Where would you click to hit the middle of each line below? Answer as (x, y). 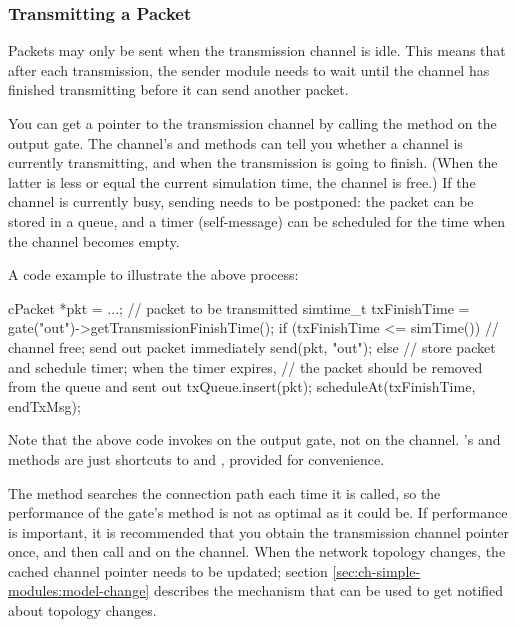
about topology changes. (82, 610)
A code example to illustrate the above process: (153, 274)
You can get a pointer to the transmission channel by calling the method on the (252, 123)
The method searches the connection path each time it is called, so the (224, 492)
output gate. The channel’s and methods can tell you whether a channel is (235, 142)
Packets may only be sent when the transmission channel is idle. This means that (257, 50)
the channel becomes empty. (94, 240)
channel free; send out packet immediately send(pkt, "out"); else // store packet (252, 346)
